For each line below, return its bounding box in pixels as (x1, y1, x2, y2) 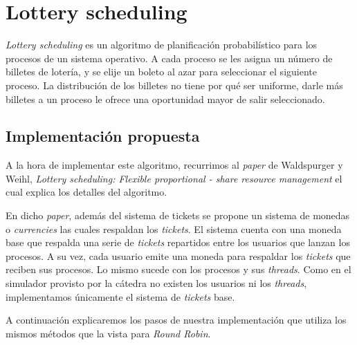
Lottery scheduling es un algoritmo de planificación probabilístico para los (6, 37, 318, 52)
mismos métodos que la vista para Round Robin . (6, 326, 211, 340)
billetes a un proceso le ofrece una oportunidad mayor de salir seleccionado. (6, 91, 325, 106)
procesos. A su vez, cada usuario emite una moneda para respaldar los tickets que (6, 248, 351, 263)
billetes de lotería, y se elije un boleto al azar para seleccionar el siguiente (6, 64, 317, 79)
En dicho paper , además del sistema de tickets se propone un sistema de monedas (6, 208, 350, 223)
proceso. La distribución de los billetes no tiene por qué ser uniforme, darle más (6, 77, 343, 92)
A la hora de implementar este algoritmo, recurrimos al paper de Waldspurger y (6, 158, 343, 172)
